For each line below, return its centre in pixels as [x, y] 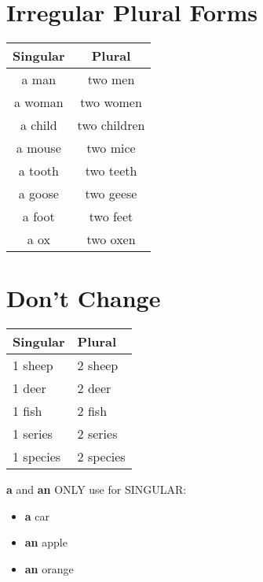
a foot [38, 217]
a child [38, 125]
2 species [101, 457]
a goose [38, 194]
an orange [49, 569]
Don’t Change [84, 298]
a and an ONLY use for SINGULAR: [97, 489]
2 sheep [98, 365]
